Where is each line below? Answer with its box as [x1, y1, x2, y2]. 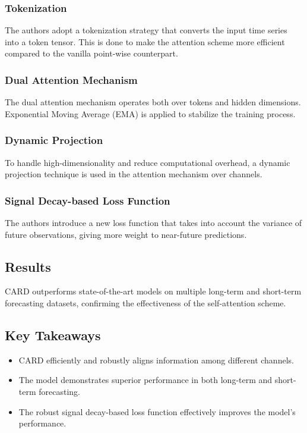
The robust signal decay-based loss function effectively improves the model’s [18, 405, 296, 418]
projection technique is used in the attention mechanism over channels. [5, 168, 262, 180]
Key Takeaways [5, 326, 101, 344]
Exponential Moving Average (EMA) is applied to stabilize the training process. [5, 107, 296, 120]
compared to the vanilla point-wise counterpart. [5, 47, 178, 59]
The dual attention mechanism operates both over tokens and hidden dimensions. [5, 96, 301, 108]
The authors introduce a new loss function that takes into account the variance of [5, 216, 302, 229]
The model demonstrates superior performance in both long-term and [18, 374, 273, 386]
